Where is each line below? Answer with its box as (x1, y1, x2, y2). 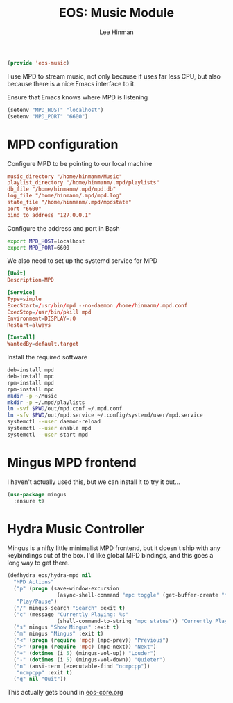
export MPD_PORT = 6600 (7, 244, 70, 251)
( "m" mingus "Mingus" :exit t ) (13, 631, 104, 638)
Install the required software (7, 353, 88, 362)
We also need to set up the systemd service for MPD (7, 257, 158, 265)
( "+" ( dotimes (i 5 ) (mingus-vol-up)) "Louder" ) (13, 649, 157, 656)
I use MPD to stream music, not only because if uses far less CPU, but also (7, 72, 221, 81)
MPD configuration (7, 136, 119, 152)
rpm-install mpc (7, 386, 54, 393)
